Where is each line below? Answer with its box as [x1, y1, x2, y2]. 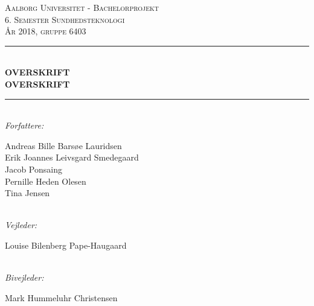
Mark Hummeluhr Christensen [5, 291, 118, 304]
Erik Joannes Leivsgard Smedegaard [5, 151, 139, 164]
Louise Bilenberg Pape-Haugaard [5, 238, 127, 251]
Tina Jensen [5, 186, 50, 199]
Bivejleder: [5, 271, 44, 284]
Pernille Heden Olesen [5, 174, 86, 187]
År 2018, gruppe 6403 [5, 25, 86, 37]
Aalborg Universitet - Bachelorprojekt [5, 1, 159, 13]
